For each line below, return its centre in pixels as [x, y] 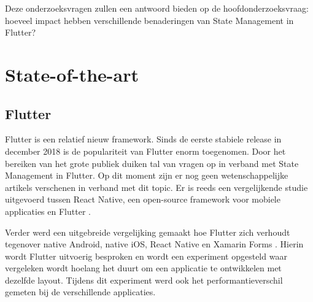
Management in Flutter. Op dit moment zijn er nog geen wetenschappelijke [147, 175]
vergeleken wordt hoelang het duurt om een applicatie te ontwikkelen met [143, 268]
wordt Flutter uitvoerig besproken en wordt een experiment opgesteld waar [146, 256]
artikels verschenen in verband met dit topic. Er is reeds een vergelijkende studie [156, 187]
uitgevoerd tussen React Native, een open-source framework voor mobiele [143, 199]
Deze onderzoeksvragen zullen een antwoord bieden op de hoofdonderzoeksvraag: [157, 8]
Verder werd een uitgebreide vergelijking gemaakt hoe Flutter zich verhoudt [148, 232]
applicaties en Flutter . [48, 211]
